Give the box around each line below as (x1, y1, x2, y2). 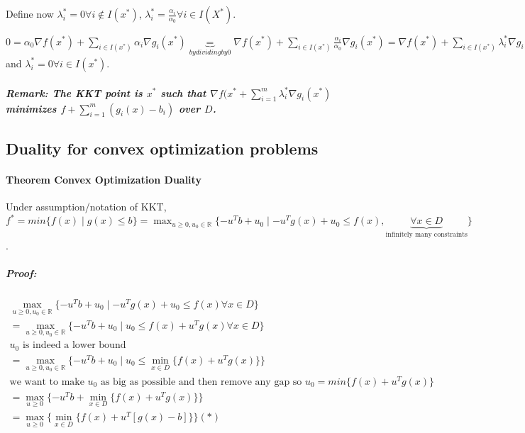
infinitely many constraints (385, 231, 468, 239)
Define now (6, 6, 54, 21)
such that (160, 85, 206, 100)
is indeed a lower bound (22, 340, 126, 351)
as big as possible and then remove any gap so (100, 376, 302, 387)
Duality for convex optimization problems (6, 137, 319, 159)
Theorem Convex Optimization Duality (6, 171, 201, 186)
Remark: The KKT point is (6, 85, 143, 100)
